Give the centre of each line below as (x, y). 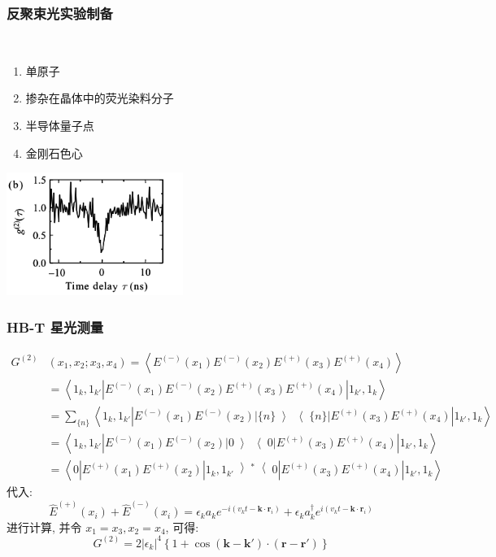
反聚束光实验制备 (60, 13)
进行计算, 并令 (44, 527)
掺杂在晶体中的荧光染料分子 (100, 98)
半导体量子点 (60, 125)
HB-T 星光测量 (55, 326)
